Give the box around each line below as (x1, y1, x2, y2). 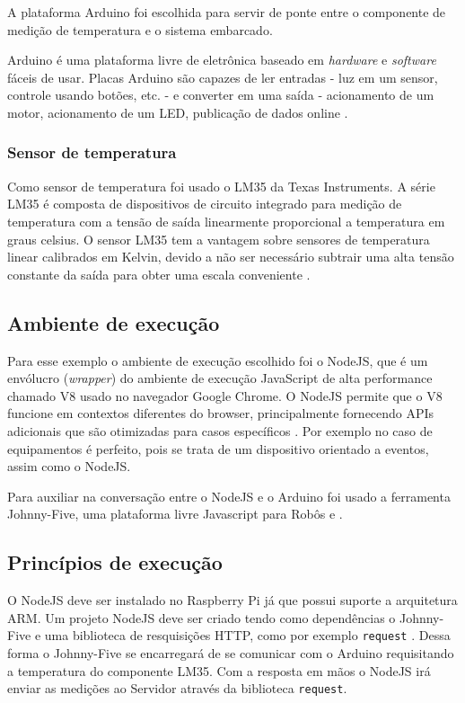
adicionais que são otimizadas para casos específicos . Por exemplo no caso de (7, 421, 433, 440)
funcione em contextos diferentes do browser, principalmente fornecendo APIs (7, 404, 434, 423)
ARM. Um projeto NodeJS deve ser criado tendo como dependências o (7, 608, 396, 627)
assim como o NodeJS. (7, 457, 131, 476)
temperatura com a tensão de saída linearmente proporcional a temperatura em (7, 211, 445, 230)
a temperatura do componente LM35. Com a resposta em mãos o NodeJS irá (7, 661, 431, 680)
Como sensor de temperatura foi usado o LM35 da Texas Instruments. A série (7, 176, 435, 195)
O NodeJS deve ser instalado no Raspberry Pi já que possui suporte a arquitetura (7, 591, 458, 610)
